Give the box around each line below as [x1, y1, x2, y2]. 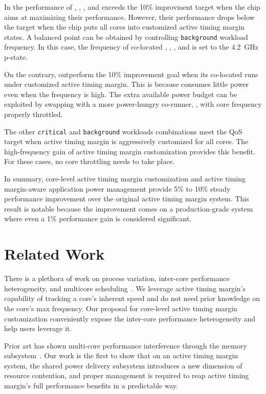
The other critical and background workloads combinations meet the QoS [4, 126, 242, 136]
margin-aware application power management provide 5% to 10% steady [4, 183, 231, 194]
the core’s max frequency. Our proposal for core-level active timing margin [4, 303, 237, 313]
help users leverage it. [4, 323, 72, 334]
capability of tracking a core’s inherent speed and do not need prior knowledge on [4, 293, 260, 304]
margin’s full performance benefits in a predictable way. [4, 380, 179, 391]
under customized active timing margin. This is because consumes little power [4, 79, 249, 89]
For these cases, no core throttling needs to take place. [4, 156, 175, 167]
